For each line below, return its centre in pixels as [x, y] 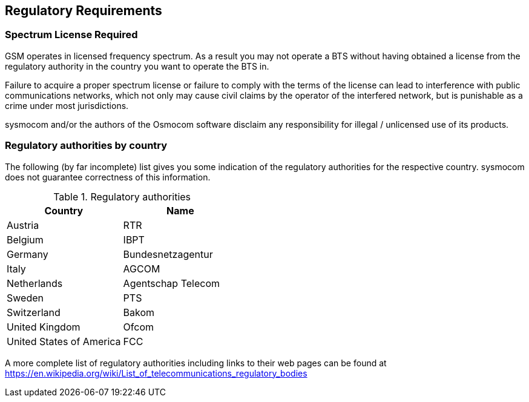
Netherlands [35, 283]
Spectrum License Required [71, 35]
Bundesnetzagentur [168, 254]
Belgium [25, 239]
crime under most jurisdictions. [67, 105]
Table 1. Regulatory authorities [122, 196]
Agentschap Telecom [171, 283]
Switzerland [34, 312]
